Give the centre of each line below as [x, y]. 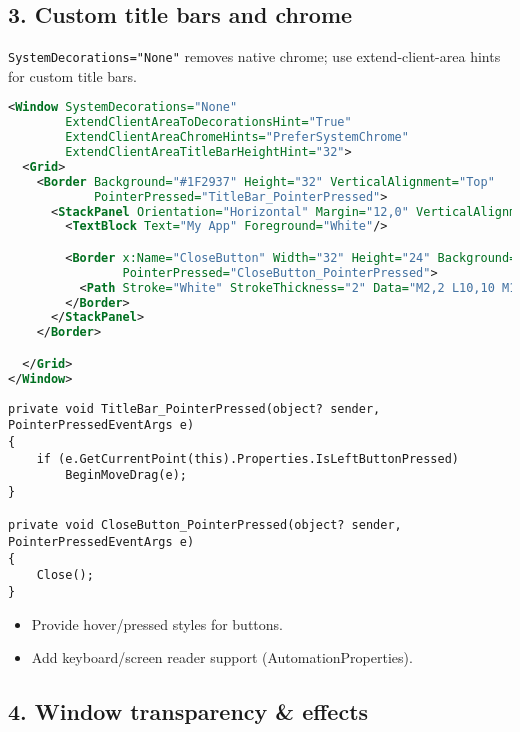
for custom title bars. [72, 75]
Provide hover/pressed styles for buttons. [157, 623]
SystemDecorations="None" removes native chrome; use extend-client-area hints [254, 56]
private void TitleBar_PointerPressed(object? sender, [194, 408]
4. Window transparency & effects [188, 711]
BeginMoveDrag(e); [126, 475]
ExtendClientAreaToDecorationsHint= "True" [208, 122]
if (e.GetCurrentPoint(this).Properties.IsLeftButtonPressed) [248, 458]
